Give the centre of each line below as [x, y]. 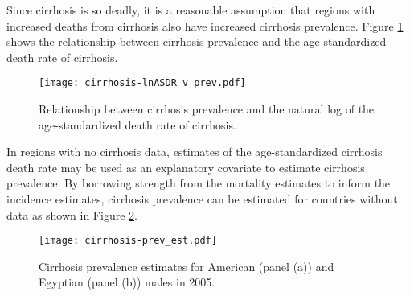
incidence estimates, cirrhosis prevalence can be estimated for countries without [202, 199]
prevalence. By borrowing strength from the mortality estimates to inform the [199, 183]
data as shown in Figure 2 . [72, 214]
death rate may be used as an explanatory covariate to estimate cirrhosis [186, 167]
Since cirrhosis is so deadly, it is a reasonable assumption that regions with [191, 10]
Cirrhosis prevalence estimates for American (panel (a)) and [187, 266]
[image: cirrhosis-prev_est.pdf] [128, 241]
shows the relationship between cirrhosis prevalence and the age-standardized [197, 41]
